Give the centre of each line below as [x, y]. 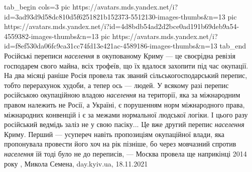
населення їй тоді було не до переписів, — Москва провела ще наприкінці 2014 [125, 153]
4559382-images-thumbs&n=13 [51, 36]
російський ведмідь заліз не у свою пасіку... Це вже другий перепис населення [124, 124]
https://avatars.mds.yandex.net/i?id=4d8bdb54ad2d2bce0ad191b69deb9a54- [122, 26]
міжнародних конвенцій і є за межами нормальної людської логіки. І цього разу [126, 114]
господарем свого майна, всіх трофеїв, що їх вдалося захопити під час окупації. [126, 65]
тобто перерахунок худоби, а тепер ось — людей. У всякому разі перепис [116, 85]
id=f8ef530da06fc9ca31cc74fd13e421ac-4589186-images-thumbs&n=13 [111, 46]
